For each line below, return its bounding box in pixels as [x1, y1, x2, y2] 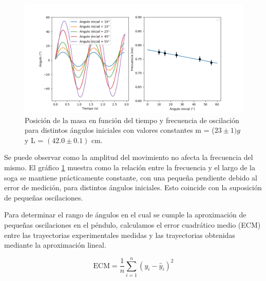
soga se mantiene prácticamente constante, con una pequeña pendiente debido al [4, 172, 257, 183]
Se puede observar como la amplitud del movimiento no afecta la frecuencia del [4, 152, 253, 163]
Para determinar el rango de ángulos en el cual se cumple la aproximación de [4, 209, 246, 220]
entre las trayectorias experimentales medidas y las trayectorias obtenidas [4, 229, 235, 240]
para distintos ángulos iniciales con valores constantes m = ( [25, 125, 215, 135]
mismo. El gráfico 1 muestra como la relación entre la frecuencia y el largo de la [4, 162, 255, 172]
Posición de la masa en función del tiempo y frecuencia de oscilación [25, 114, 239, 125]
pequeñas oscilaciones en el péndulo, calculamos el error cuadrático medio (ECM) [4, 219, 261, 230]
